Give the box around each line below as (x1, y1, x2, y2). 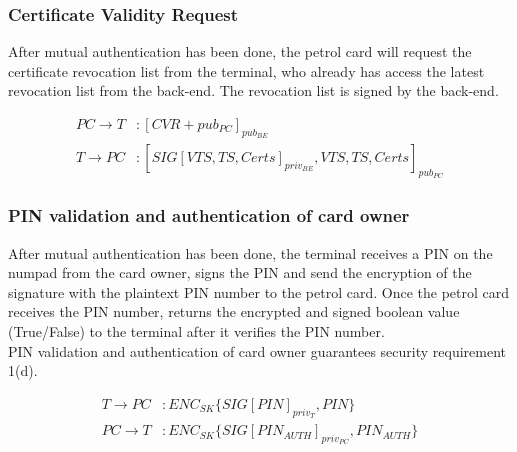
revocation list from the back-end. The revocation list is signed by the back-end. (8, 80, 499, 101)
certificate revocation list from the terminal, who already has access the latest (8, 60, 485, 81)
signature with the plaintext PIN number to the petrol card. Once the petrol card (8, 281, 510, 302)
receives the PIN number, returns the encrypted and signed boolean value (8, 301, 460, 322)
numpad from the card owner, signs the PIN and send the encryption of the (8, 262, 472, 283)
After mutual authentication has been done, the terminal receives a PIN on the (8, 242, 493, 263)
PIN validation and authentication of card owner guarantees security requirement (8, 340, 506, 361)
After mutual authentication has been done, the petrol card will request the (8, 41, 472, 62)
